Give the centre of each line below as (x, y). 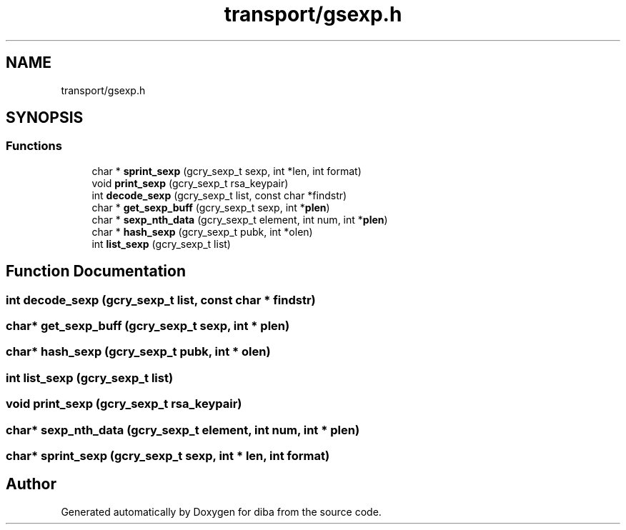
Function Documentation (96, 271)
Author (31, 484)
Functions (34, 146)
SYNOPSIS (45, 118)
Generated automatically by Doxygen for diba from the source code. (221, 511)
